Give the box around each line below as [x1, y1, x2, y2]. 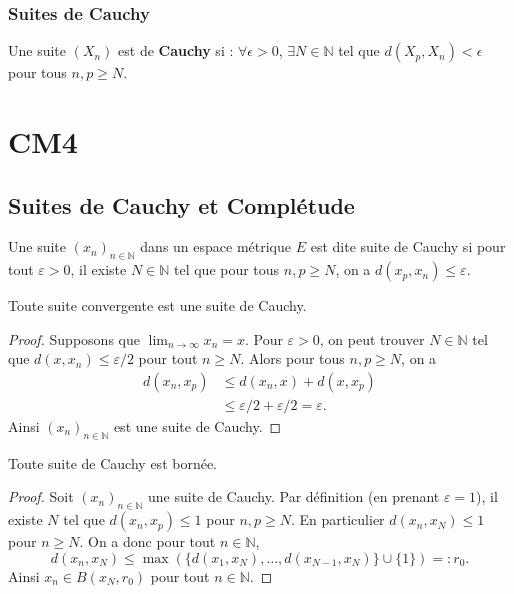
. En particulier [290, 509, 385, 530]
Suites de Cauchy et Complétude [8, 189, 355, 220]
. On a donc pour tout [79, 531, 216, 552]
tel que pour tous [173, 259, 280, 280]
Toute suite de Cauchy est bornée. [8, 452, 218, 473]
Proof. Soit [8, 486, 74, 507]
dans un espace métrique [140, 236, 292, 257]
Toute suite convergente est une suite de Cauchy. [8, 295, 307, 316]
